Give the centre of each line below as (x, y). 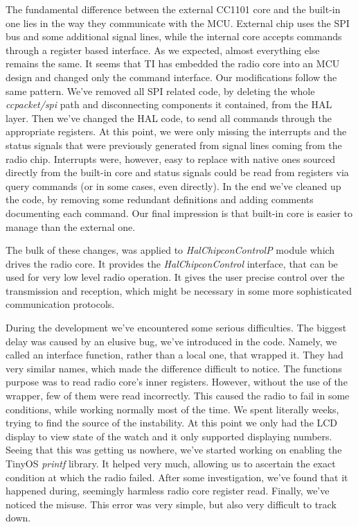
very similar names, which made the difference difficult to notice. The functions (174, 368)
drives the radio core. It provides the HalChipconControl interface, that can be (172, 263)
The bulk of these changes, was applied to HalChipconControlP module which (170, 250)
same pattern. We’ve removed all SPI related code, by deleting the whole (160, 90)
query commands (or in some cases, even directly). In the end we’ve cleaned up (173, 185)
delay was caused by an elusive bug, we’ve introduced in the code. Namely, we (171, 341)
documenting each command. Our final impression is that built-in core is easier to (179, 213)
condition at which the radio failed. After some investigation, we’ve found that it (177, 477)
